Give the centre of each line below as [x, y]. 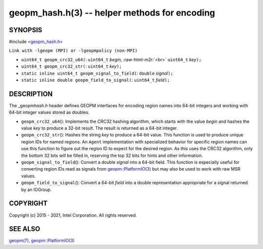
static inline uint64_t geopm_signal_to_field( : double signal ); [97, 73]
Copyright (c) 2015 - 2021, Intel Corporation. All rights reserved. [73, 215]
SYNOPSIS [26, 30]
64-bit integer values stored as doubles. [49, 113]
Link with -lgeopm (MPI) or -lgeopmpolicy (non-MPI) [73, 51]
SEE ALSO [25, 229]
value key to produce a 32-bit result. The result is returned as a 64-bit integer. [99, 128]
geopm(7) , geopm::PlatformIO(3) [42, 241]
